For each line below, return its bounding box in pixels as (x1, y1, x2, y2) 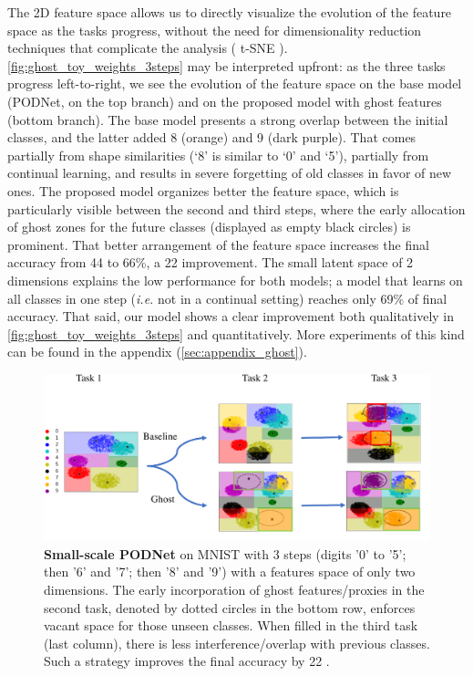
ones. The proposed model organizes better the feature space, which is (7, 181, 399, 200)
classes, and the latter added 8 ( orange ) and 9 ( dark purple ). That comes (7, 128, 416, 147)
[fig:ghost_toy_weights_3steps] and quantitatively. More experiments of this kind (7, 324, 465, 343)
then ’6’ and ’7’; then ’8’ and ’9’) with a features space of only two (44, 562, 416, 581)
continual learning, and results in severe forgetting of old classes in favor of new (7, 163, 452, 182)
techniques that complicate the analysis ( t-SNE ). (7, 38, 288, 57)
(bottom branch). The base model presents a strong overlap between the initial (7, 109, 448, 129)
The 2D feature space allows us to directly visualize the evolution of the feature (7, 3, 452, 21)
